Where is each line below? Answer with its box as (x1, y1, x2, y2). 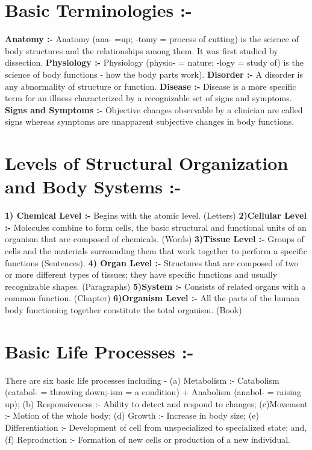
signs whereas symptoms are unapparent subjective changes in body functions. (5, 115, 295, 128)
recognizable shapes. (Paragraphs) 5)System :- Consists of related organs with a (5, 280, 306, 292)
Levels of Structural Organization (5, 151, 289, 175)
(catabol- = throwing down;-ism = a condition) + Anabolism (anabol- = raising (5, 386, 301, 398)
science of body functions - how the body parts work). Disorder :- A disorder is (5, 67, 304, 80)
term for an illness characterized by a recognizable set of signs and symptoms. (5, 92, 292, 104)
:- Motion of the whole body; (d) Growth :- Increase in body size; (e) (5, 409, 259, 422)
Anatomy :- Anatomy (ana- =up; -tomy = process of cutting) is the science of (5, 33, 299, 45)
